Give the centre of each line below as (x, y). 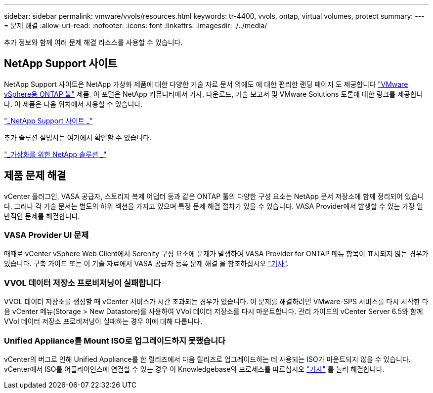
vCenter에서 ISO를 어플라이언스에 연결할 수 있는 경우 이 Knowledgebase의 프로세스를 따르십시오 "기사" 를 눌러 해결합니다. (194, 369)
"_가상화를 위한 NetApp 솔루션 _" (55, 154)
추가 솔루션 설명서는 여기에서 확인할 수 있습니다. (78, 137)
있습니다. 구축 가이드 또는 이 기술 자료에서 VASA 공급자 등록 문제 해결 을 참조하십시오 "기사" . (146, 264)
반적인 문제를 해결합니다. (42, 216)
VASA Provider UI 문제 (46, 235)
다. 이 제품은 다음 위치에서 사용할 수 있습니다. (73, 104)
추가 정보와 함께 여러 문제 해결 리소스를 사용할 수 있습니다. (93, 42)
